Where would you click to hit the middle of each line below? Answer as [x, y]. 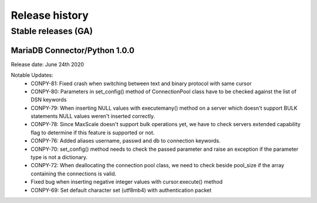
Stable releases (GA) [52, 31]
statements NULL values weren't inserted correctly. [93, 116]
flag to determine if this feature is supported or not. [93, 133]
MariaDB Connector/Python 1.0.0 [73, 50]
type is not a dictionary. [59, 157]
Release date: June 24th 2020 [48, 64]
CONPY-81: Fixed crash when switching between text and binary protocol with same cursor [141, 83]
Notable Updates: [32, 75]
